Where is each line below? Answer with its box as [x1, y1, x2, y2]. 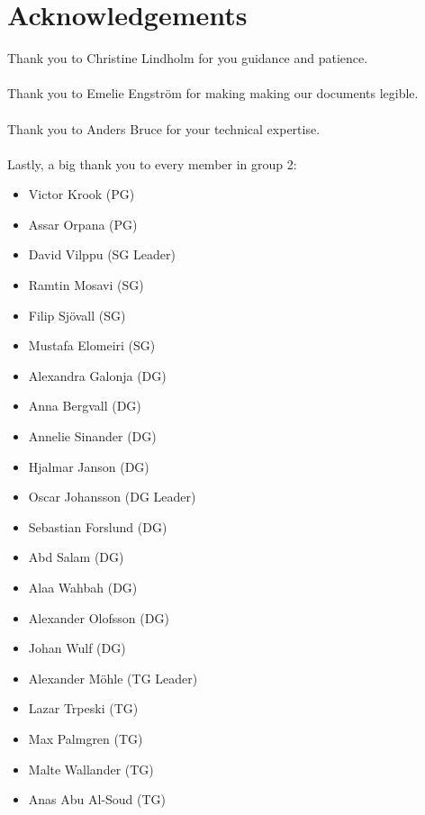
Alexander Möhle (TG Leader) [28, 668, 198, 687]
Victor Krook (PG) [28, 185, 135, 204]
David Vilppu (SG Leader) [28, 245, 176, 264]
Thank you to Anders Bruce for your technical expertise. [7, 119, 321, 138]
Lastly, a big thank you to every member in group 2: [7, 154, 297, 173]
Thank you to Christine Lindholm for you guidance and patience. [7, 49, 368, 68]
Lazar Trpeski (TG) [28, 699, 139, 718]
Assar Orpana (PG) [28, 214, 138, 233]
